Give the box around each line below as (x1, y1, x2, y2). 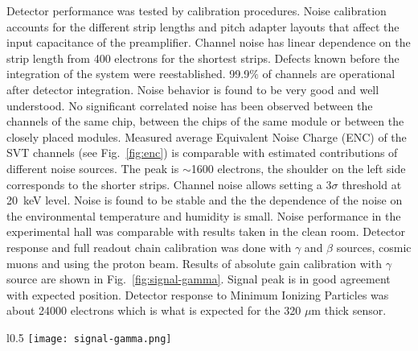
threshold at (342, 175, 402, 192)
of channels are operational (262, 65, 395, 82)
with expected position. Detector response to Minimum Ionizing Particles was (6, 286, 389, 303)
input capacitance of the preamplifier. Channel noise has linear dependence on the (6, 34, 411, 51)
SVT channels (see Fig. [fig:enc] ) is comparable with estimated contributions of (6, 144, 398, 161)
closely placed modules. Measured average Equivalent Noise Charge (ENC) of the (6, 128, 407, 145)
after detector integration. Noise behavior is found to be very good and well (6, 81, 379, 97)
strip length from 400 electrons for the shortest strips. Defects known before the (6, 49, 400, 66)
